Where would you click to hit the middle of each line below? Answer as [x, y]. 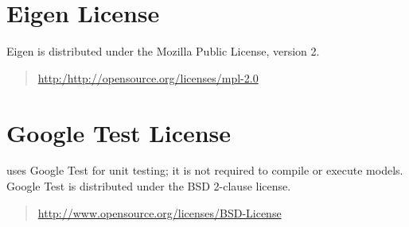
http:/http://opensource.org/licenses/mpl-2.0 [148, 77]
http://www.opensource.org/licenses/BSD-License [160, 212]
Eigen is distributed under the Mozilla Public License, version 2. [163, 51]
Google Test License [119, 132]
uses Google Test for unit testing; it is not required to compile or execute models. [205, 170]
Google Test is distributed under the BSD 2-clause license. [149, 186]
